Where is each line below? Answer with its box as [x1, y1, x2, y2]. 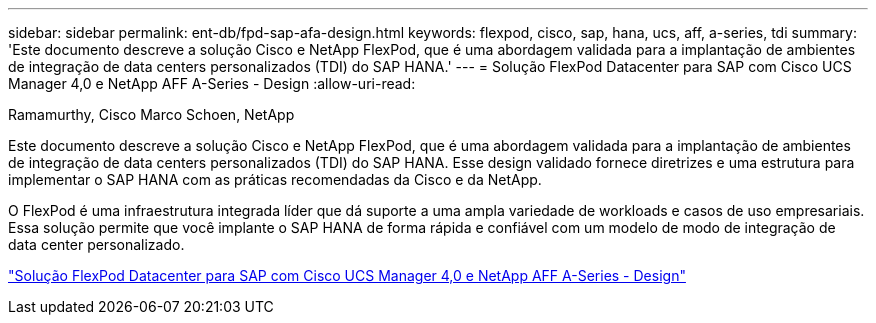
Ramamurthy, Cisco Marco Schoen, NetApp [8, 106, 295, 123]
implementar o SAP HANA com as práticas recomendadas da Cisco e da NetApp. [8, 171, 542, 188]
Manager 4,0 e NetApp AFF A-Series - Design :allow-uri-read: [8, 75, 416, 92]
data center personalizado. [8, 236, 185, 253]
